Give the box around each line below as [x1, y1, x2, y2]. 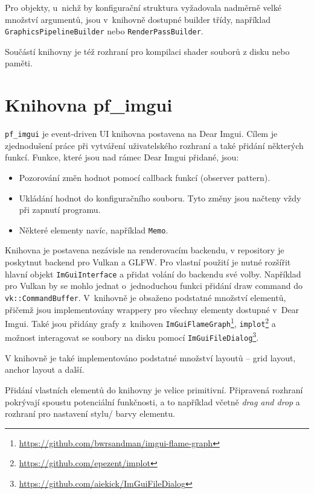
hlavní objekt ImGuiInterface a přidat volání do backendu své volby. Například [5, 267, 301, 280]
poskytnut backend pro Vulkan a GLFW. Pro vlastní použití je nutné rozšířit [5, 256, 291, 268]
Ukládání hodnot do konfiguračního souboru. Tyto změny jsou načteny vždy [19, 191, 301, 204]
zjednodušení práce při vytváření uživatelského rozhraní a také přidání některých [5, 139, 304, 151]
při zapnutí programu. [19, 203, 101, 216]
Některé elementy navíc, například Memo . [19, 223, 168, 236]
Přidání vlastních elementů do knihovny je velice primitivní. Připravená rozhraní [5, 383, 303, 396]
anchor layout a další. [5, 363, 85, 376]
